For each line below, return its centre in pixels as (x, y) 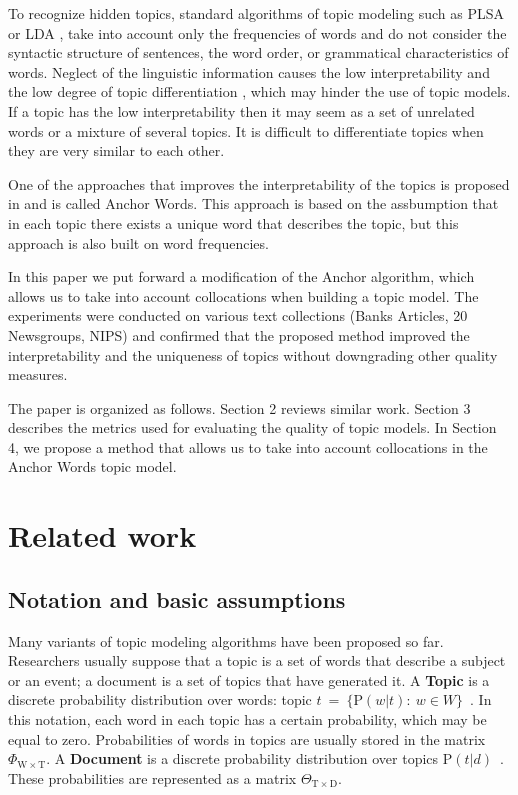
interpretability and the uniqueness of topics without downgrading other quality (253, 354)
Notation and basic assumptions (177, 598)
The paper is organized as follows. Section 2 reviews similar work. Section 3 (239, 407)
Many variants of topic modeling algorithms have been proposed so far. (226, 640)
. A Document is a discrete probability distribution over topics (242, 758)
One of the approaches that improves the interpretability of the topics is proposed (259, 183)
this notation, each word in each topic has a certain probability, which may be (247, 719)
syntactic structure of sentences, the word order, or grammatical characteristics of (258, 52)
